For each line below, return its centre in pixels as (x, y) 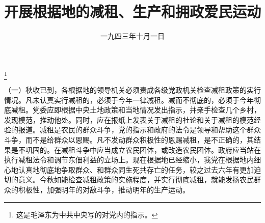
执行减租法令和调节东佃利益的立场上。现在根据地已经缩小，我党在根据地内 (129, 160)
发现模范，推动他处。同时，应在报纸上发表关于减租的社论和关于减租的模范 (129, 119)
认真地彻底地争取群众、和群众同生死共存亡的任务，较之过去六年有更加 (136, 169)
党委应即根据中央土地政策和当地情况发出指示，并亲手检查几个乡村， (147, 110)
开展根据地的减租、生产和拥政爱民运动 (133, 11)
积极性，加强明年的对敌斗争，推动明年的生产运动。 (104, 189)
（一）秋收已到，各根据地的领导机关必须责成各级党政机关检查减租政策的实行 (132, 90)
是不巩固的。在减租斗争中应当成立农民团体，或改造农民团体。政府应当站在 (136, 149)
